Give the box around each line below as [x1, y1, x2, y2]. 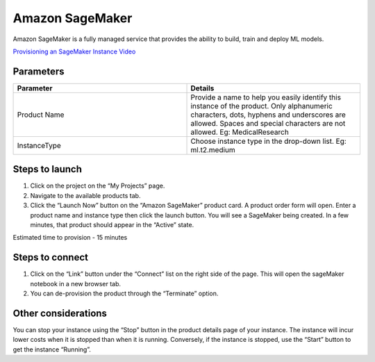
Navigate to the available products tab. [30, 191, 141, 199]
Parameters [12, 65, 65, 77]
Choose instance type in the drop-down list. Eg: [190, 136, 347, 146]
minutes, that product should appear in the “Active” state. [30, 220, 194, 229]
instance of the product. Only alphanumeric [190, 101, 333, 110]
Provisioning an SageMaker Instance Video [12, 47, 136, 56]
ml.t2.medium [190, 145, 235, 154]
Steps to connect [12, 252, 88, 263]
